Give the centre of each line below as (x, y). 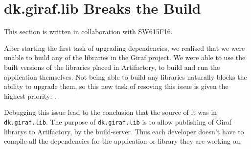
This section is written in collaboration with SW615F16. (88, 32)
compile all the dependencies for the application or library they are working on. (123, 141)
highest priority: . (30, 96)
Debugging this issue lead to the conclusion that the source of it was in (111, 112)
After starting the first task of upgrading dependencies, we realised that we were (125, 48)
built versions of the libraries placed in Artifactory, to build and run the (112, 67)
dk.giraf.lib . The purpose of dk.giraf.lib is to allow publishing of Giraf (118, 121)
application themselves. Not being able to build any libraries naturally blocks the (125, 76)
